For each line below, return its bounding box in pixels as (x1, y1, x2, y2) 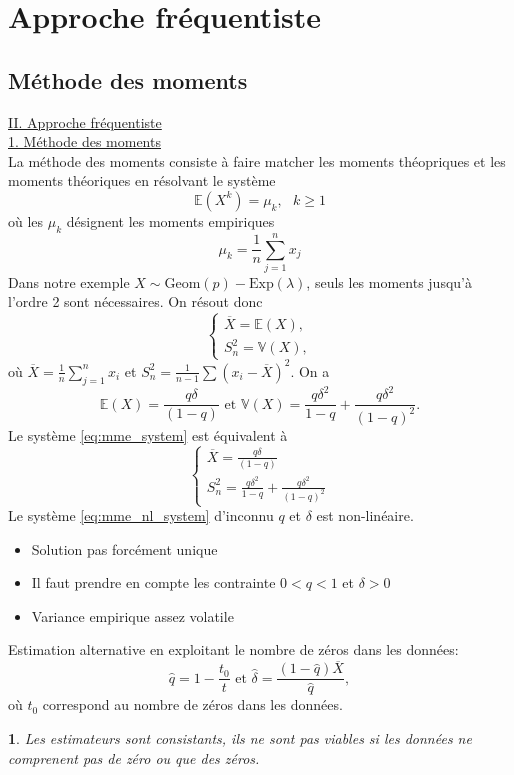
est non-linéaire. (316, 505, 414, 526)
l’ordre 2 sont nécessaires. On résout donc (8, 291, 263, 312)
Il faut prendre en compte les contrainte (31, 572, 276, 593)
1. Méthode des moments (8, 131, 161, 152)
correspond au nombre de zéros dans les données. (42, 694, 343, 715)
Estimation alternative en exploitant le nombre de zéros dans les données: (8, 639, 459, 660)
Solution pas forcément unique (31, 538, 218, 559)
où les (8, 210, 44, 231)
